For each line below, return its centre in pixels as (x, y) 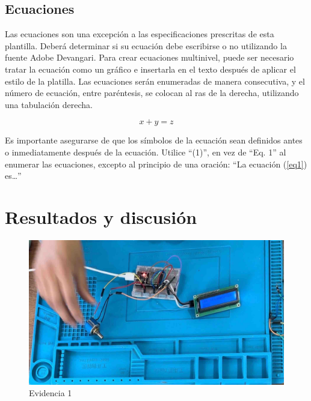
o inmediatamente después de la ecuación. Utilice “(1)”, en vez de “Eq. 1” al (146, 152)
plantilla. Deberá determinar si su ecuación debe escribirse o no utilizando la (146, 45)
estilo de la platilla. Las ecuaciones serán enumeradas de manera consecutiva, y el (155, 81)
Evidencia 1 (51, 393)
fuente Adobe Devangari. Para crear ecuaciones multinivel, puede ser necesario (149, 57)
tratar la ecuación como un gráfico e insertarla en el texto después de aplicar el (150, 69)
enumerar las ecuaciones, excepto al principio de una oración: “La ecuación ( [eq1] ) (156, 164)
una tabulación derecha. (49, 104)
